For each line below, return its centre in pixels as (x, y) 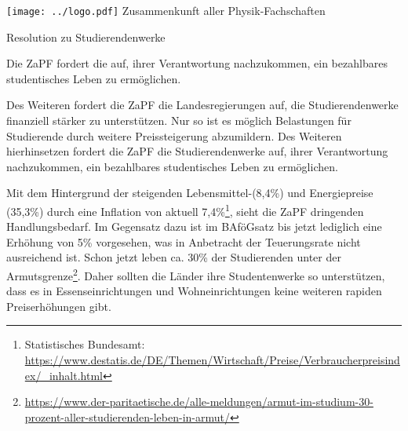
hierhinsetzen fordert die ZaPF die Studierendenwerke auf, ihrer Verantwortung (197, 151)
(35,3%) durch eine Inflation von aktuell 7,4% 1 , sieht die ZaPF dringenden (185, 210)
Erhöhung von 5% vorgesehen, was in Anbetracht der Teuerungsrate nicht (184, 241)
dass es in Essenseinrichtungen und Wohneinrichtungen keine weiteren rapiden (194, 291)
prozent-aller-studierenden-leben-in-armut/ (127, 416)
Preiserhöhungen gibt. (59, 306)
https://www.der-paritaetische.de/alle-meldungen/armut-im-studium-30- (199, 402)
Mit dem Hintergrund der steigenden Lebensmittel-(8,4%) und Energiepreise (190, 193)
